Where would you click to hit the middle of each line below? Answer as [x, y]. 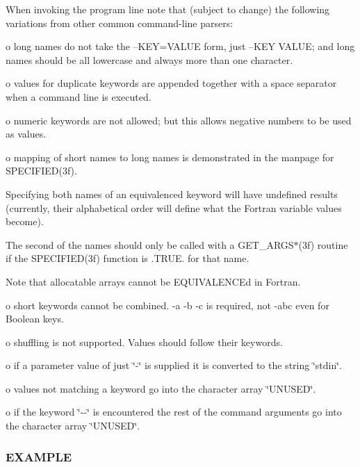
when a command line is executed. [79, 96]
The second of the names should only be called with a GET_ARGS [150, 244]
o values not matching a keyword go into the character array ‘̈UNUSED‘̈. [161, 388]
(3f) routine [323, 244]
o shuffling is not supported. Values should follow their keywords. [144, 342]
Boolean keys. [35, 319]
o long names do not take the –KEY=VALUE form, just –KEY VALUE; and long [180, 46]
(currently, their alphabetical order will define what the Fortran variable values [174, 207]
